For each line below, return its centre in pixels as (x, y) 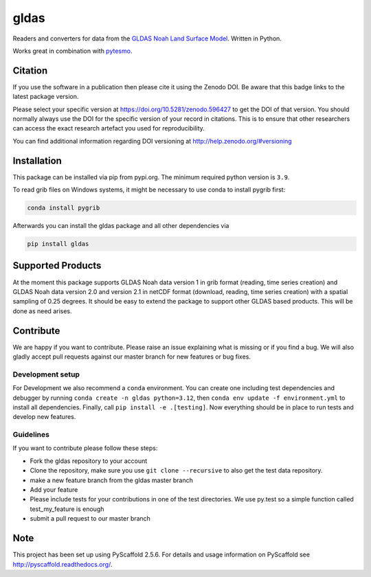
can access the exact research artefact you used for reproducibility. (109, 128)
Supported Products (57, 265)
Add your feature (54, 490)
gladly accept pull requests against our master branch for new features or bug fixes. (132, 357)
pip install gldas (58, 244)
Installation (37, 160)
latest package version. (46, 97)
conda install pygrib (64, 208)
